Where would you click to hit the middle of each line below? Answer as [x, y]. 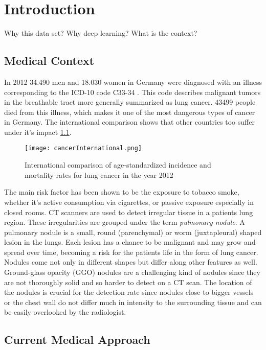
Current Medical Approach [77, 340]
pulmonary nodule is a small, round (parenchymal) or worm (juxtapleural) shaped [133, 232]
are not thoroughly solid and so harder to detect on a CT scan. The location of [128, 282]
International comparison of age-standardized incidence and [118, 165]
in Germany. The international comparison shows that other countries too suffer [129, 122]
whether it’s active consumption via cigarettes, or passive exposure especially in [129, 202]
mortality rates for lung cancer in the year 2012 [99, 174]
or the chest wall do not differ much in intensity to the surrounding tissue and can [133, 302]
